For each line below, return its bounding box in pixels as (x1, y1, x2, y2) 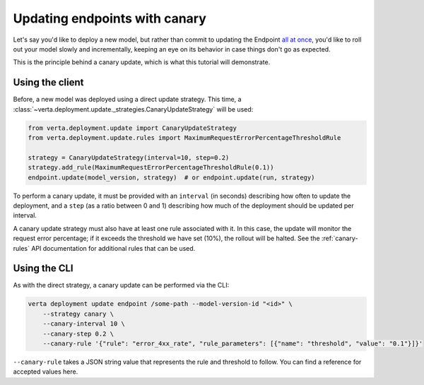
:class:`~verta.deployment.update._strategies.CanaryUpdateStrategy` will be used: (13, 105, 254, 113)
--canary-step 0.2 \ (42, 329, 114, 338)
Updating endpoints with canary (13, 11, 206, 26)
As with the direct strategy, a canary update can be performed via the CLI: (13, 281, 230, 290)
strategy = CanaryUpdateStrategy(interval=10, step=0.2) (28, 153, 230, 162)
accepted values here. (13, 367, 78, 376)
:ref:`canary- (321, 234, 358, 243)
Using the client (13, 76, 84, 88)
